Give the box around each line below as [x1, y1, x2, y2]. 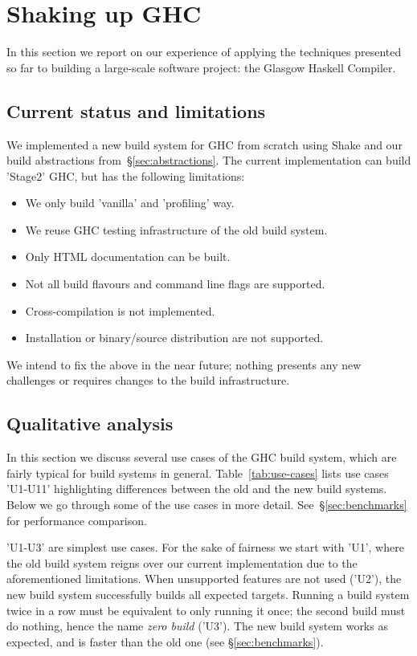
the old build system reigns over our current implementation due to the [6, 554, 358, 571]
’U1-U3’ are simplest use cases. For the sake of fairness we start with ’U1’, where [6, 539, 404, 556]
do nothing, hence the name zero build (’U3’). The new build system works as [6, 617, 388, 634]
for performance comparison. [6, 511, 147, 528]
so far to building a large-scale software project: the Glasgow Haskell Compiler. [6, 59, 396, 75]
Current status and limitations [6, 98, 266, 123]
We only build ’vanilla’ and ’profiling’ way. [25, 194, 235, 211]
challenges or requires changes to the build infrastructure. [6, 372, 290, 389]
